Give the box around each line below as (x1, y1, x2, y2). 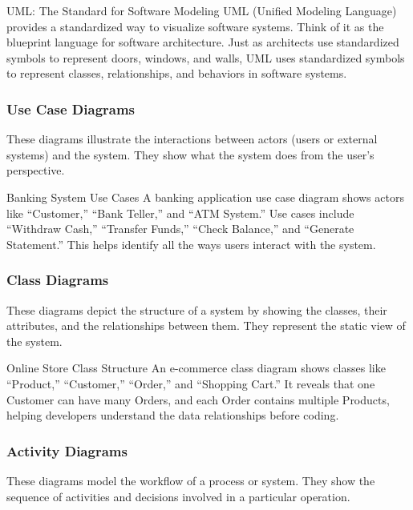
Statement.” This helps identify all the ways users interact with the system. (6, 235, 376, 252)
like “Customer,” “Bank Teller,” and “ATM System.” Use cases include (6, 204, 354, 221)
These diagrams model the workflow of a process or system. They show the (6, 472, 375, 488)
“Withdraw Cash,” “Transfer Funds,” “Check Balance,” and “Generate (6, 220, 354, 237)
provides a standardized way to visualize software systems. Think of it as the (6, 18, 384, 34)
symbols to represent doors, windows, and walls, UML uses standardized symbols (6, 49, 405, 66)
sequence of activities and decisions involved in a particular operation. (6, 488, 350, 504)
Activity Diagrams (6, 440, 128, 460)
